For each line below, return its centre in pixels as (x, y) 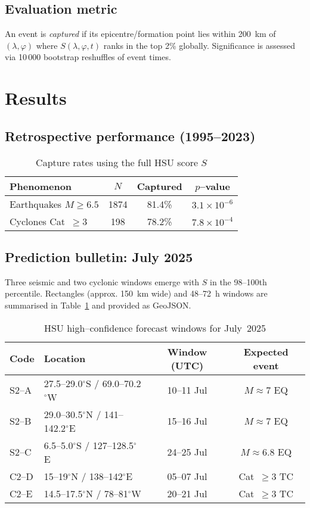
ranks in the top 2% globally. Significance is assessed (199, 45)
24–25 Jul (187, 452)
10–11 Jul (187, 390)
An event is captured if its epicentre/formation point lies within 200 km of (140, 34)
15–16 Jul (187, 421)
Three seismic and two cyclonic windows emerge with (102, 281)
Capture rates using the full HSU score (117, 162)
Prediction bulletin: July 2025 (99, 256)
